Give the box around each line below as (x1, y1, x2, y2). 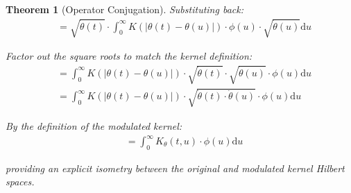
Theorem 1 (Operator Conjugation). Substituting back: (6, 2, 243, 16)
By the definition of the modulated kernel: (6, 118, 182, 133)
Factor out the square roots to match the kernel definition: (6, 49, 252, 63)
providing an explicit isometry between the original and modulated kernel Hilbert (6, 160, 345, 175)
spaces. (6, 174, 35, 189)
